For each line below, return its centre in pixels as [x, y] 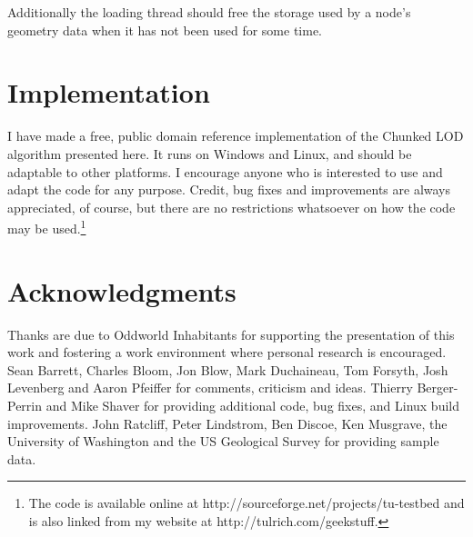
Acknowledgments [122, 290]
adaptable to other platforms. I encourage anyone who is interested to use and [225, 171]
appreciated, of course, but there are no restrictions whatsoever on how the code [231, 207]
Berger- [438, 388]
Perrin [25, 406]
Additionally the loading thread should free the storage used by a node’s [209, 12]
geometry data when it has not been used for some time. [165, 30]
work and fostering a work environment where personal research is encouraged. [227, 352]
